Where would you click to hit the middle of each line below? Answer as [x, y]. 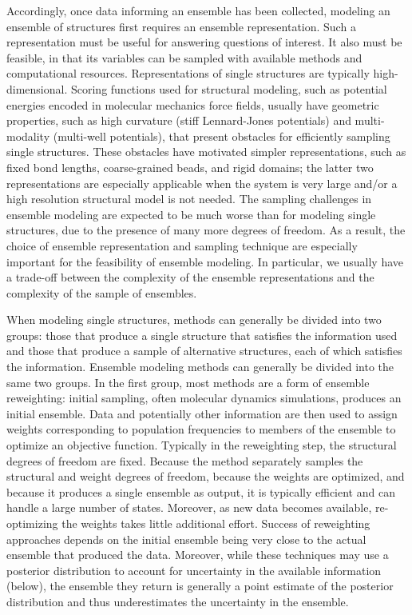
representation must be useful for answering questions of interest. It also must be [204, 42]
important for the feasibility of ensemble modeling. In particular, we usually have [205, 261]
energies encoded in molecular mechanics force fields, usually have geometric [193, 104]
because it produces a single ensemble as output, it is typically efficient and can [201, 491]
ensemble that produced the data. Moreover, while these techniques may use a [198, 555]
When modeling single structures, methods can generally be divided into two [194, 319]
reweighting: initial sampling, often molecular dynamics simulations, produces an [204, 398]
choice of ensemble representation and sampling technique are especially [182, 245]
